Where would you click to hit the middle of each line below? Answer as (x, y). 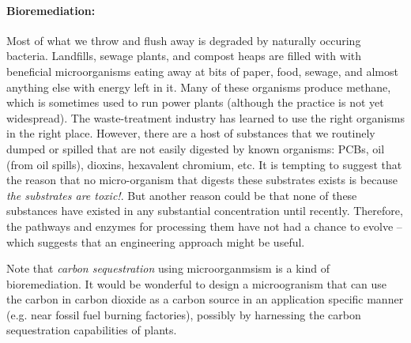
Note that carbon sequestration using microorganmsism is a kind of (168, 268)
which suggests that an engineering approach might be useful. (156, 241)
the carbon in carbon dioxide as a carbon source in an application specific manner (205, 299)
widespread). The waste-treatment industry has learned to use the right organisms (205, 117)
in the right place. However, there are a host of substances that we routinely (191, 133)
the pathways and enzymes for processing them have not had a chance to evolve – (204, 226)
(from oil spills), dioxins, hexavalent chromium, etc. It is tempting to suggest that (204, 164)
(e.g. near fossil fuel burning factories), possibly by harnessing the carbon (184, 314)
